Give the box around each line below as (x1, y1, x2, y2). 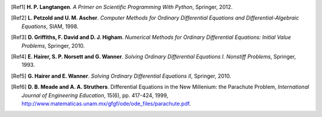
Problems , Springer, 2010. (21, 42, 85, 49)
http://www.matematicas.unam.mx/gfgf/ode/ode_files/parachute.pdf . (21, 100, 191, 107)
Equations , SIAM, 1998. (21, 23, 79, 30)
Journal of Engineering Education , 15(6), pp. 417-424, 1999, (21, 91, 169, 98)
